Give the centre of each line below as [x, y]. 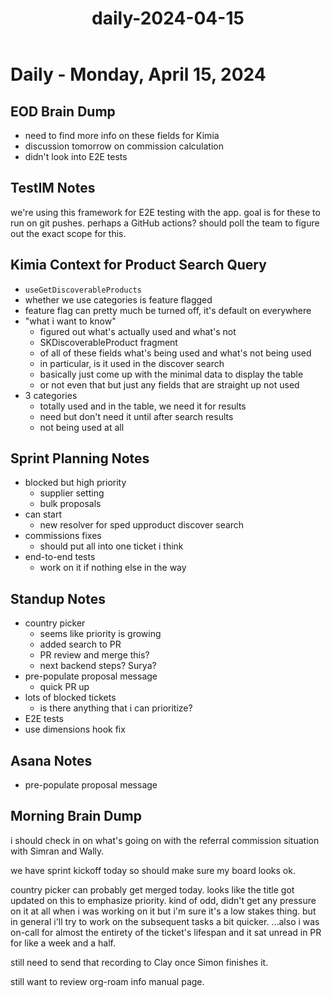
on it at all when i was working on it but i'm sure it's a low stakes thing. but [163, 911]
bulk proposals [70, 504]
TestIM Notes [53, 188]
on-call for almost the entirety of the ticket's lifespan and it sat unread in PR [166, 932]
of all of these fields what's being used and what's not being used [175, 353]
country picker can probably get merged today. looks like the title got [152, 889]
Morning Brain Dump [76, 816]
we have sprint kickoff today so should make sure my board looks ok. [153, 870]
